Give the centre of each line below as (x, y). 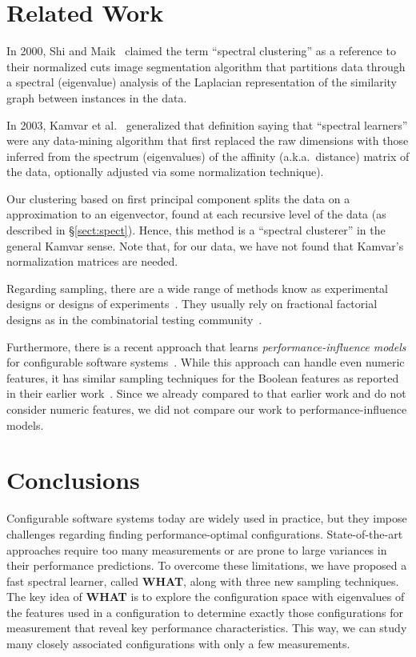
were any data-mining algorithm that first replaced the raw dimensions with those (208, 140)
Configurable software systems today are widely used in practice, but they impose (207, 518)
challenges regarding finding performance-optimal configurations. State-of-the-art (205, 533)
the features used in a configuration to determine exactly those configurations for (205, 612)
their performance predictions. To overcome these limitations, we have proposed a (207, 565)
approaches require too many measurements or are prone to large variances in (197, 549)
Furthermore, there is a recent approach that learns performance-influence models (206, 346)
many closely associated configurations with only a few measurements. (178, 644)
